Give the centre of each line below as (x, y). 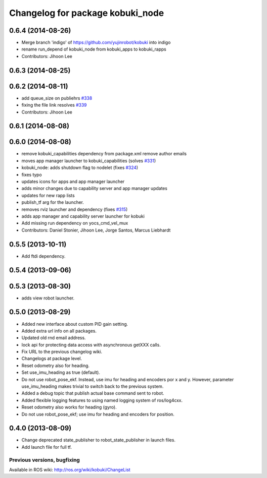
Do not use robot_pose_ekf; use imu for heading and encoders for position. (98, 414)
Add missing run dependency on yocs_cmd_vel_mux (75, 223)
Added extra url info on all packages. (59, 331)
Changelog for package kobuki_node (87, 13)
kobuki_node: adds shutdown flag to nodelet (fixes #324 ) (80, 168)
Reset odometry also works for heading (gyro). (69, 407)
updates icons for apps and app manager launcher (73, 181)
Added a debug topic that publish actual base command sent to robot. (93, 393)
